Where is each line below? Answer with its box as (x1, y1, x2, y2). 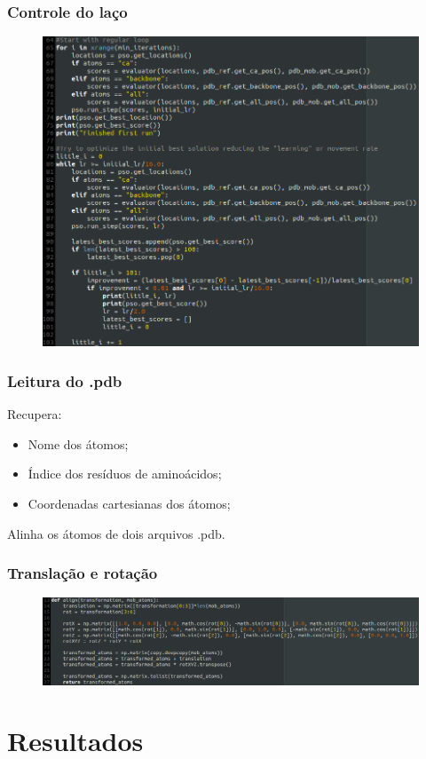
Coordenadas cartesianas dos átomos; (28, 494, 231, 513)
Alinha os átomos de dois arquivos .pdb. (7, 524, 225, 542)
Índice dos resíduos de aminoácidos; (28, 464, 222, 483)
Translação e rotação (7, 562, 158, 584)
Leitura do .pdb (7, 369, 122, 391)
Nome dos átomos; (28, 434, 129, 453)
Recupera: (7, 405, 62, 423)
